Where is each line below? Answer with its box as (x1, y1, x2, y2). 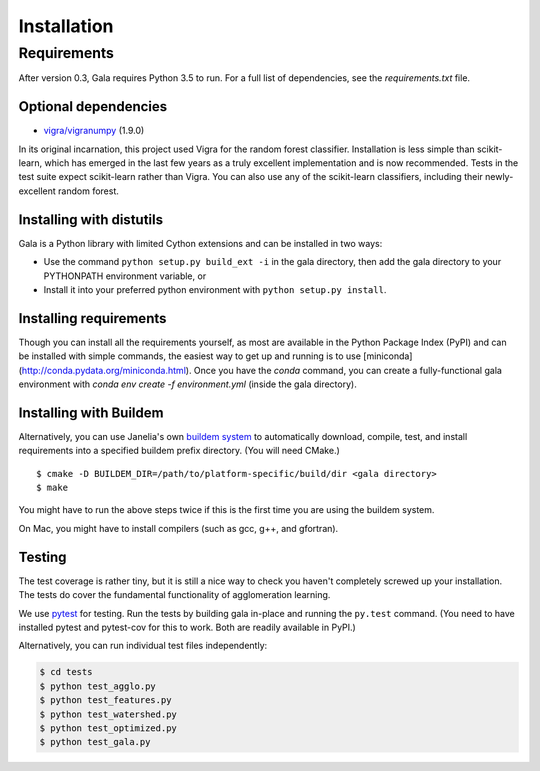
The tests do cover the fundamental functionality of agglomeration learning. (18, 589, 331, 601)
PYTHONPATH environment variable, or (43, 270, 207, 282)
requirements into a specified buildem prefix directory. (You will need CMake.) (18, 445, 340, 457)
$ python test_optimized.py (39, 722, 177, 734)
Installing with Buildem (18, 404, 164, 421)
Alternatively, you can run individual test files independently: (18, 640, 268, 652)
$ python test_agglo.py (39, 680, 157, 692)
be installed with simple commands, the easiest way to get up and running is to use (18, 350, 362, 362)
